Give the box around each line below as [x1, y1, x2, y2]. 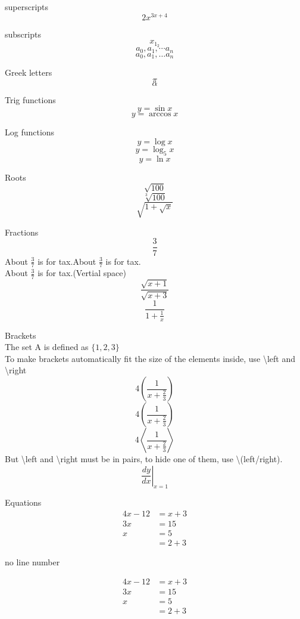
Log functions [5, 126, 55, 138]
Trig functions [5, 93, 56, 106]
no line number [5, 556, 60, 568]
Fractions [5, 225, 39, 238]
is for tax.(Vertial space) [37, 267, 126, 279]
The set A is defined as [5, 341, 89, 353]
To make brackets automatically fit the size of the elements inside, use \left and [5, 352, 296, 364]
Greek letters [5, 66, 52, 79]
